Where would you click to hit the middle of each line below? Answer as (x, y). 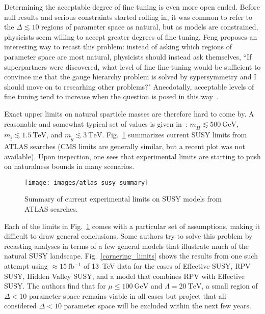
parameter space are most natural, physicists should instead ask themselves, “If (128, 56)
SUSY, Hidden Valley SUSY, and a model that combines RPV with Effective (125, 276)
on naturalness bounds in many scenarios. (69, 166)
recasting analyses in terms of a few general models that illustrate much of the (127, 246)
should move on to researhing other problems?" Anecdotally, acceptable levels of (129, 86)
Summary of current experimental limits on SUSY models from (123, 199)
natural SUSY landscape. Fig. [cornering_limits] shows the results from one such (131, 256)
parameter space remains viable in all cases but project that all (127, 295)
